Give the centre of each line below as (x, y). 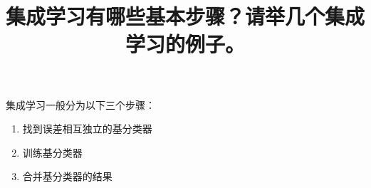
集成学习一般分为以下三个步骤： (80, 104)
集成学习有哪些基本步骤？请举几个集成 (185, 16)
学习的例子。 (185, 44)
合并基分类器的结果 (67, 176)
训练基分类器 (52, 152)
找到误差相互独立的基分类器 (87, 129)
